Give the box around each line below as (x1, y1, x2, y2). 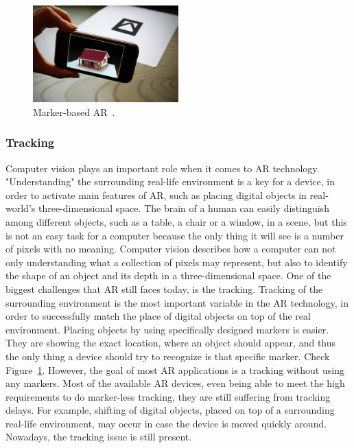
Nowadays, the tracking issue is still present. (5, 429, 192, 444)
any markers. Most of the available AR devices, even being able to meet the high (5, 376, 345, 390)
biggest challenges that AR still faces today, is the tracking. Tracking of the (5, 281, 323, 296)
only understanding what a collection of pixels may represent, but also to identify (5, 255, 348, 269)
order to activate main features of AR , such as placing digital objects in (5, 187, 307, 202)
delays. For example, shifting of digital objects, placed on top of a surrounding (5, 403, 335, 417)
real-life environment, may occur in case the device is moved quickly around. (5, 416, 327, 430)
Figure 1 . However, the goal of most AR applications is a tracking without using (5, 362, 344, 377)
